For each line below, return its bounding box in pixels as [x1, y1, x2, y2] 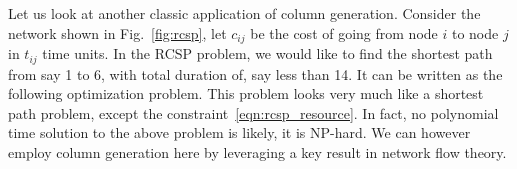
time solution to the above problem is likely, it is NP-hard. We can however [8, 122, 471, 143]
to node [451, 22, 499, 43]
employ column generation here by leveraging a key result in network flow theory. [8, 141, 507, 162]
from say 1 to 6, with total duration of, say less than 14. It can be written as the [8, 63, 503, 84]
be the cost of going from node [250, 22, 438, 43]
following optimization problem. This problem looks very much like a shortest [8, 83, 484, 104]
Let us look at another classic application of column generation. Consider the [8, 3, 481, 23]
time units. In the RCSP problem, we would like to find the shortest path [42, 43, 493, 64]
